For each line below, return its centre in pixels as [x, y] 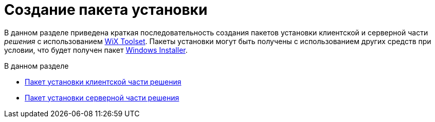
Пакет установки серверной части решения [102, 97]
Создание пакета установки [106, 10]
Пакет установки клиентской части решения [103, 82]
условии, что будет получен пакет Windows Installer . [96, 50]
